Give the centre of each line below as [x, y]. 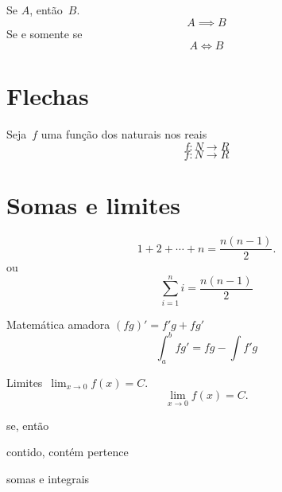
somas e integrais [48, 478]
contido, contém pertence [68, 452]
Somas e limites [93, 205]
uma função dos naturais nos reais [124, 134]
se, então [28, 425]
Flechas [48, 96]
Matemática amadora [58, 324]
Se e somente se [44, 33]
